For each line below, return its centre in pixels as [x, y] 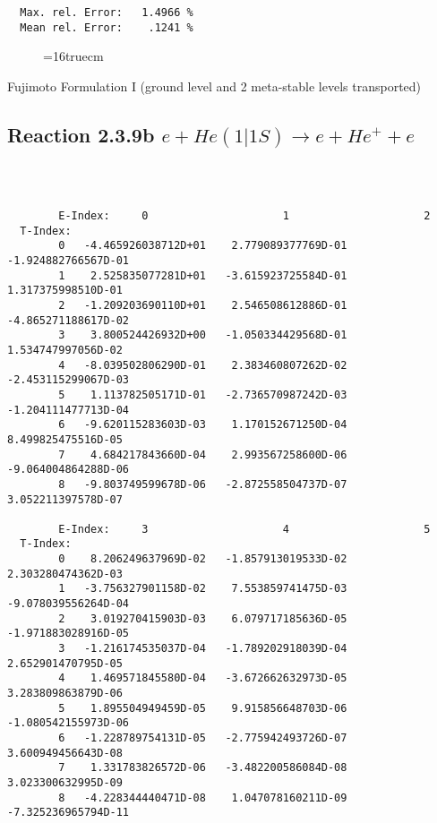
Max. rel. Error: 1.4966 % [107, 13]
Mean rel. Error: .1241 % [107, 27]
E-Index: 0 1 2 [244, 216]
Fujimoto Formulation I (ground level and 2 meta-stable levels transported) [214, 86]
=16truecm [73, 56]
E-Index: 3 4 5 [244, 529]
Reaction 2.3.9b [81, 134]
